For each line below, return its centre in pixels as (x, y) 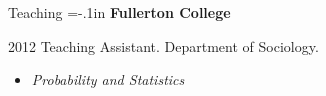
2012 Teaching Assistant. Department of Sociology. (163, 45)
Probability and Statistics (108, 79)
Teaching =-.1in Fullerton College (119, 12)
